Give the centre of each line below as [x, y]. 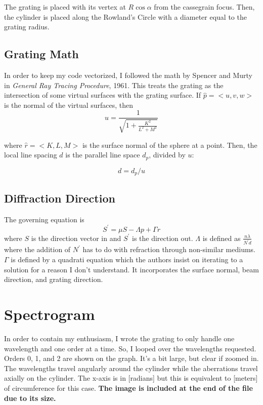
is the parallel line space [103, 155]
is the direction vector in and [76, 238]
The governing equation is [44, 219]
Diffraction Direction [60, 198]
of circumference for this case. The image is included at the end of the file [128, 388]
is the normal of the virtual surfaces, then [69, 105]
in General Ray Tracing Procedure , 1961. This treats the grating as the [114, 85]
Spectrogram [50, 314]
